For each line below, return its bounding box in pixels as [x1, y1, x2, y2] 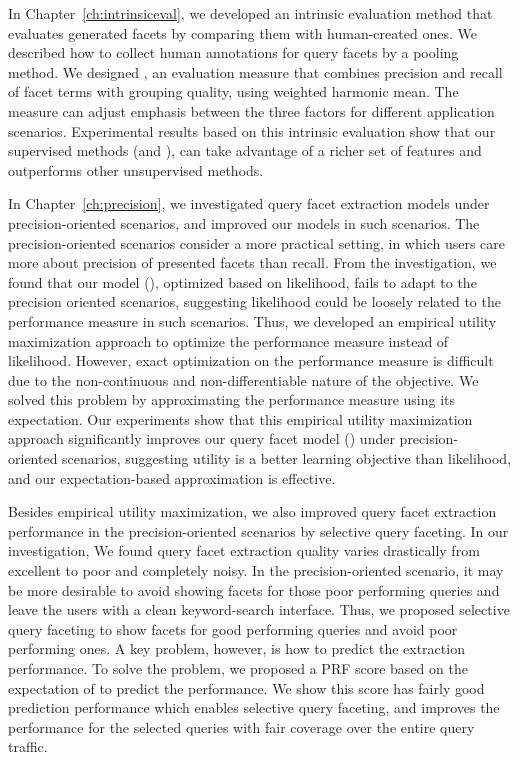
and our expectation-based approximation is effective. [8, 467, 336, 488]
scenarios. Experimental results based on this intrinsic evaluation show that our [8, 120, 496, 141]
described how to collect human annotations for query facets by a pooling [8, 42, 459, 63]
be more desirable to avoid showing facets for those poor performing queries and [8, 579, 500, 600]
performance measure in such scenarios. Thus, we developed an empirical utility [8, 310, 497, 331]
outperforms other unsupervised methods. [8, 159, 264, 180]
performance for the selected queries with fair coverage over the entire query [8, 716, 475, 737]
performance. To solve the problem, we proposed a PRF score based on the [8, 658, 468, 678]
